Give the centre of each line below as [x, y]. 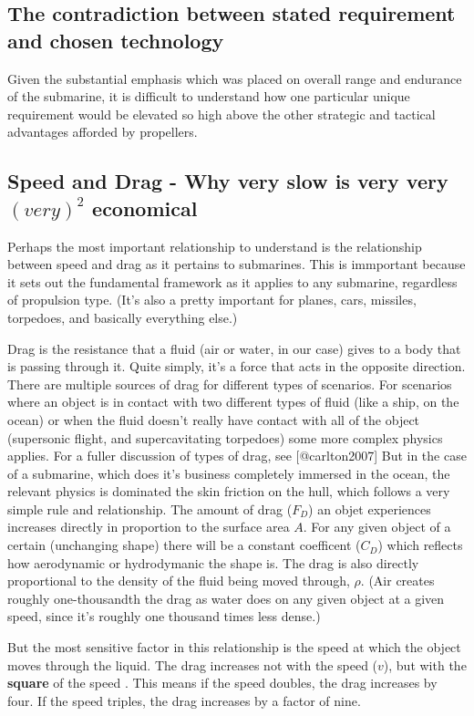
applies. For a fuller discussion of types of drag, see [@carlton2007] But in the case [237, 456]
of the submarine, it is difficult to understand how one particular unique [209, 96]
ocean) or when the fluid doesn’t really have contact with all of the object [214, 419]
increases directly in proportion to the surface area [149, 527]
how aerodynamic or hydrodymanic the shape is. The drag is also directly [213, 562]
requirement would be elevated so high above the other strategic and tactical [222, 114]
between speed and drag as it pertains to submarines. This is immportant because [237, 264]
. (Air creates [397, 581]
